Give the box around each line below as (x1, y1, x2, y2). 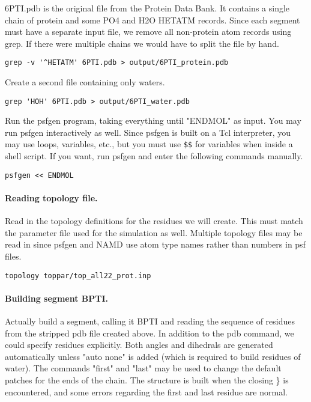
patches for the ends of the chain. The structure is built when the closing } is (5, 373, 289, 386)
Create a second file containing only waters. (5, 76, 165, 88)
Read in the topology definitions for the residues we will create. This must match (5, 215, 303, 227)
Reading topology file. (5, 191, 98, 204)
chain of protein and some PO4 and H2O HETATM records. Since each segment (5, 13, 300, 26)
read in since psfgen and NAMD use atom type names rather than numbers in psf (5, 238, 306, 251)
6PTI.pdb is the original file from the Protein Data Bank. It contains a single (5, 2, 290, 14)
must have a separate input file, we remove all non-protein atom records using (5, 25, 292, 38)
